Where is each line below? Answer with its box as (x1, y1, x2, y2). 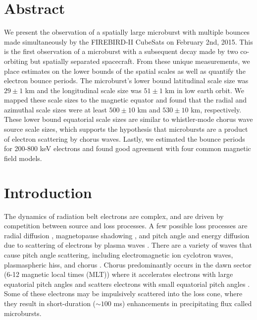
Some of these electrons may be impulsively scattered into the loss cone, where (4, 288, 243, 299)
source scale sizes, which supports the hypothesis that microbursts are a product (4, 124, 248, 134)
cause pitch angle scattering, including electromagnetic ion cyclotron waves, (4, 249, 233, 260)
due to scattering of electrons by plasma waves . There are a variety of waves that (4, 240, 252, 250)
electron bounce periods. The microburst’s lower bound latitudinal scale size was (4, 75, 249, 86)
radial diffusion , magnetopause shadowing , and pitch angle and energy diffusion (4, 230, 250, 240)
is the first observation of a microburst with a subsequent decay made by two (4, 46, 238, 56)
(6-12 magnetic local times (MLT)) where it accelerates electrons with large (4, 269, 233, 279)
